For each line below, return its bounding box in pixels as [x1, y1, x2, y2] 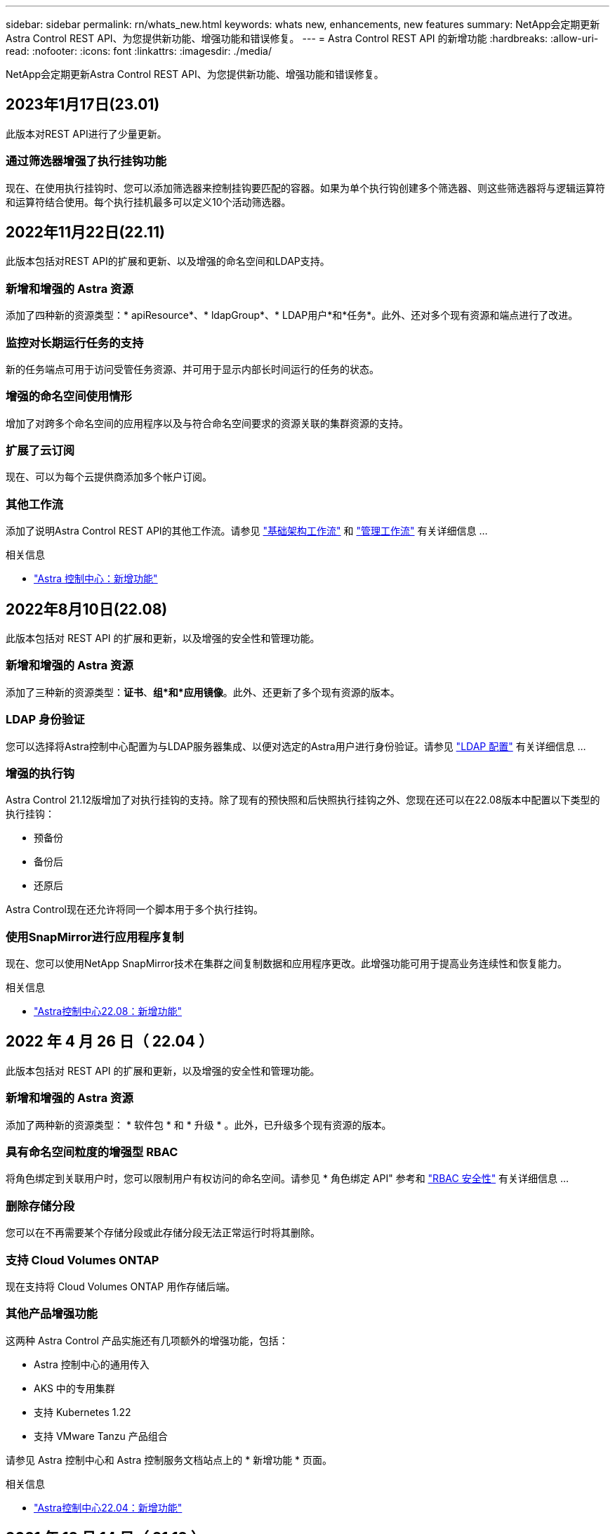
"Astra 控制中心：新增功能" [34, 572, 158, 585]
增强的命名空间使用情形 [6, 389, 132, 404]
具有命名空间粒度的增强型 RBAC [6, 1145, 178, 1159]
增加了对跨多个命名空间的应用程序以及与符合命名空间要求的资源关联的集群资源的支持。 [6, 417, 409, 429]
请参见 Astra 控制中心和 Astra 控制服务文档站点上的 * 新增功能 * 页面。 [6, 1453, 333, 1466]
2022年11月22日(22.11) [6, 223, 165, 242]
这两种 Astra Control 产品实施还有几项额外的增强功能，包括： [6, 1334, 289, 1346]
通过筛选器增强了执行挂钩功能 [6, 154, 167, 169]
